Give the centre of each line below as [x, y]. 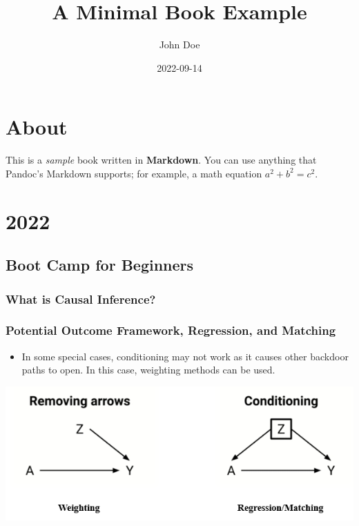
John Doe [179, 45]
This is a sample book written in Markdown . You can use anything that [161, 160]
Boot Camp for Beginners [100, 265]
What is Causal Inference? [81, 299]
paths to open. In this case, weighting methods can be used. [148, 370]
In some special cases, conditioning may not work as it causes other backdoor [185, 356]
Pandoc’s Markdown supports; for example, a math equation [134, 173]
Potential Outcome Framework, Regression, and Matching [171, 330]
